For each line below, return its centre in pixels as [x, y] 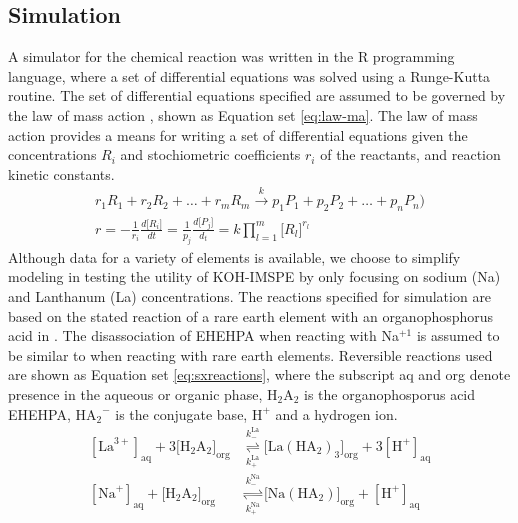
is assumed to [458, 335]
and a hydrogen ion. [336, 413]
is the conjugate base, [181, 413]
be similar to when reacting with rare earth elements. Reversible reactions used [250, 354]
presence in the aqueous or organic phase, [135, 393]
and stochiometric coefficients [210, 154]
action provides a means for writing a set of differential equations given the [238, 134]
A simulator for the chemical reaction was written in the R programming [231, 56]
